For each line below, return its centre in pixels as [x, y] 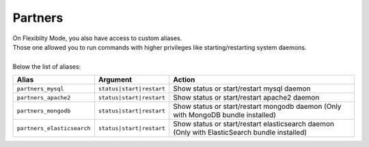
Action [184, 80]
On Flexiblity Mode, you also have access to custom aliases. [97, 38]
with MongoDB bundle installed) [224, 115]
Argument [115, 80]
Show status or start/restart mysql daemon [242, 88]
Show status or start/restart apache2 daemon [246, 97]
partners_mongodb [44, 111]
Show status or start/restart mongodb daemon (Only [257, 107]
